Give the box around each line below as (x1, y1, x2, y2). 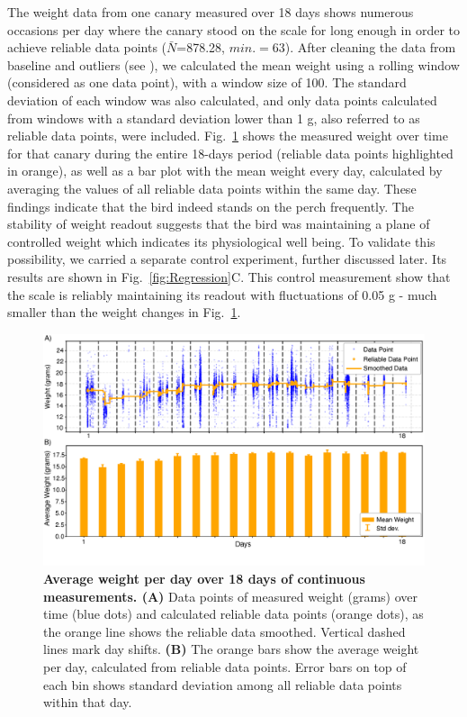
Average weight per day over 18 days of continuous (43, 569, 365, 588)
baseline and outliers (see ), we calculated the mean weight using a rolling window (7, 55, 460, 74)
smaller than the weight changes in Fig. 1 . (7, 303, 241, 322)
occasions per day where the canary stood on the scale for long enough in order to (7, 20, 460, 39)
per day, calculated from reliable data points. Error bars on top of (43, 658, 407, 676)
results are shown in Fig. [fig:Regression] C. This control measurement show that (7, 267, 451, 286)
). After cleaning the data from (284, 38, 456, 57)
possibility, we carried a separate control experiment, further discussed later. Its (7, 250, 447, 268)
